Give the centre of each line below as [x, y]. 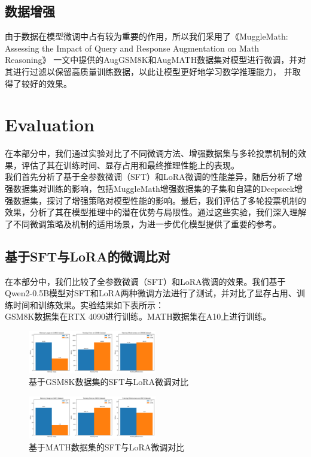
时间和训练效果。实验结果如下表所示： [88, 304]
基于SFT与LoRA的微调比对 [88, 256]
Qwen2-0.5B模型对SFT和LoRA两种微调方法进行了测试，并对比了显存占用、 [151, 293]
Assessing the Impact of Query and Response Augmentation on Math [132, 48]
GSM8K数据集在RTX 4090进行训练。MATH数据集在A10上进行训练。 [138, 316]
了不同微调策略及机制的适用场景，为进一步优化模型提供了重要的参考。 [143, 223]
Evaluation [50, 124]
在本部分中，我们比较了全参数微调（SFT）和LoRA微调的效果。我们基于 [145, 281]
